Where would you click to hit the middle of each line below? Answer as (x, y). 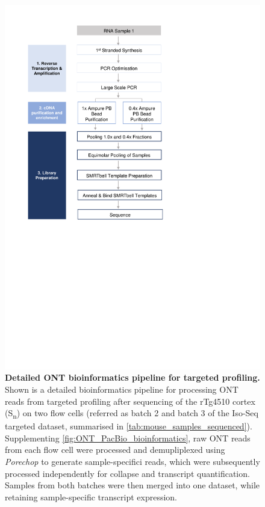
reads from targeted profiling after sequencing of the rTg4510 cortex (130, 401)
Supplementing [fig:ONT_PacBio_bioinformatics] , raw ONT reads (128, 438)
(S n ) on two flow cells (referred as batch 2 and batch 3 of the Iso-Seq (132, 413)
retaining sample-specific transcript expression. (91, 496)
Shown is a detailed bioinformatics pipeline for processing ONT (122, 389)
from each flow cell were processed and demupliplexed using (115, 450)
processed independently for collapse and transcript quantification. (127, 473)
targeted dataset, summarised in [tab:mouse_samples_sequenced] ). (129, 426)
